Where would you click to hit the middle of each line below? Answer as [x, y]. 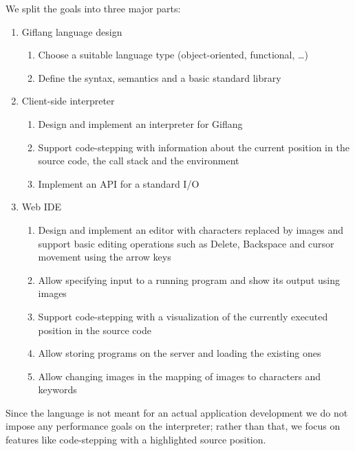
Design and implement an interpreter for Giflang [140, 123]
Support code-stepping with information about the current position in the [194, 147]
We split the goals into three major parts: [93, 8]
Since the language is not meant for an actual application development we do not [177, 412]
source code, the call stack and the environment [139, 161]
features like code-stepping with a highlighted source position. [136, 440]
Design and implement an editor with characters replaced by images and [191, 229]
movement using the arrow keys [105, 257]
